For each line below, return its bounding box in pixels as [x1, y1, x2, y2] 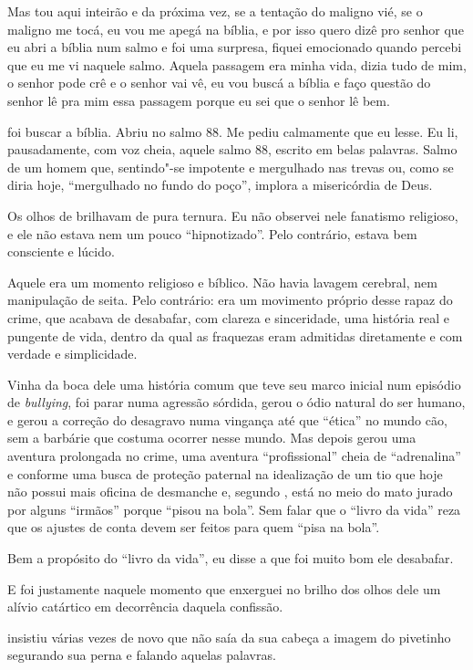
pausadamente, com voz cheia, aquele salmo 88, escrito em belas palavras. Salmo [7, 140, 458, 159]
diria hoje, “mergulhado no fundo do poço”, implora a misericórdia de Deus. [7, 175, 433, 194]
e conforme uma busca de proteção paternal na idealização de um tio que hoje [7, 464, 443, 483]
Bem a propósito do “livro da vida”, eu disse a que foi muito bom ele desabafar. [7, 549, 454, 568]
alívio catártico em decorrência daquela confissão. [7, 597, 283, 616]
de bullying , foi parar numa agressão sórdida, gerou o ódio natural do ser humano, [7, 393, 466, 412]
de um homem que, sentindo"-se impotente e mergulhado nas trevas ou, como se [7, 157, 454, 176]
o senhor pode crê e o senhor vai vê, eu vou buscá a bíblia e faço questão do [7, 73, 431, 92]
